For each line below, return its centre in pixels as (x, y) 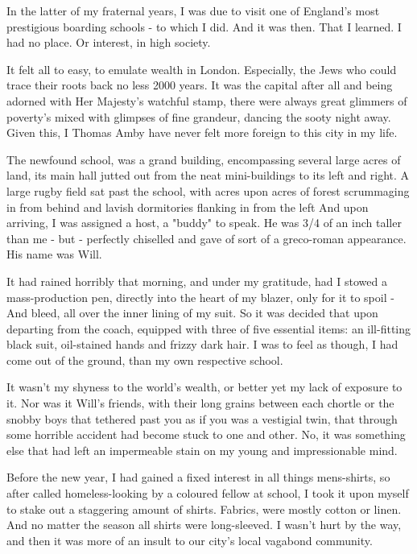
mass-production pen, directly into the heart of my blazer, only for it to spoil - (200, 297)
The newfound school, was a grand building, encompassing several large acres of (204, 159)
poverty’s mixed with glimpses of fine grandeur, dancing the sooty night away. (199, 116)
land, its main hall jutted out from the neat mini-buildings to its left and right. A (208, 175)
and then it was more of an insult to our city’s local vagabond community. (190, 540)
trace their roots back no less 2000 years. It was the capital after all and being (200, 85)
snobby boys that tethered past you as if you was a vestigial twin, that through (202, 418)
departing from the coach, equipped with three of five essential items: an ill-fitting (209, 328)
